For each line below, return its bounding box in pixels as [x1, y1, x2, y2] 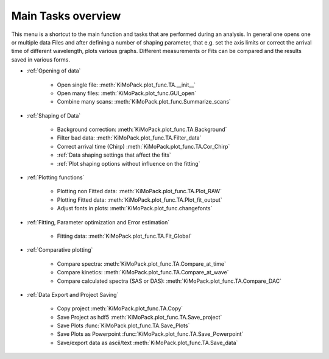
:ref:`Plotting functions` [26, 174, 85, 181]
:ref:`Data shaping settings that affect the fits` [57, 151, 172, 158]
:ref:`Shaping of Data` [26, 112, 81, 119]
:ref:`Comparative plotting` [26, 246, 93, 254]
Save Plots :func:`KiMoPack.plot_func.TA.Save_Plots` [57, 322, 190, 329]
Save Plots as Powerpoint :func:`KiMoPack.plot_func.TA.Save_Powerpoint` [57, 330, 244, 338]
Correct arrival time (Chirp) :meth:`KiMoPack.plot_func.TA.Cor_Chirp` [57, 143, 230, 150]
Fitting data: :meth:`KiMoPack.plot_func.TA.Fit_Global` [57, 232, 192, 240]
